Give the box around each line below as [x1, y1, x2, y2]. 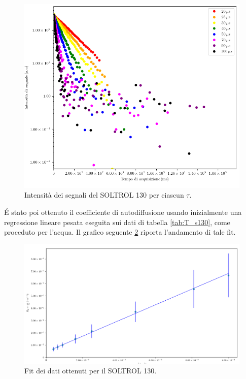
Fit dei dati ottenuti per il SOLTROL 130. [24, 365, 157, 376]
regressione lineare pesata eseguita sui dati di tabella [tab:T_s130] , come [4, 216, 230, 227]
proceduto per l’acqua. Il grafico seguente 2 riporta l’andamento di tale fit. [4, 227, 236, 237]
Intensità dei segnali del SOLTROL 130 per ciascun [24, 189, 184, 200]
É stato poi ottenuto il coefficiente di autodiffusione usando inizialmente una [4, 207, 242, 217]
